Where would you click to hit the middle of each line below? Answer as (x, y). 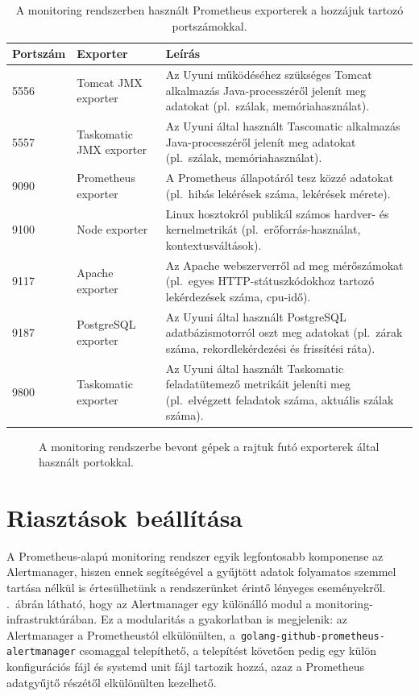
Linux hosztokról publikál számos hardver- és (277, 213)
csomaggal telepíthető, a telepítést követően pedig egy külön (228, 650)
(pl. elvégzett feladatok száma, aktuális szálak (280, 399)
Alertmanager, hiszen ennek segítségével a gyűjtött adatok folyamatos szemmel (201, 572)
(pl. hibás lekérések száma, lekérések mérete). (278, 193)
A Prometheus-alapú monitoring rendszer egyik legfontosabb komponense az (195, 555)
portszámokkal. (209, 25)
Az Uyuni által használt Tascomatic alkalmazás (283, 126)
